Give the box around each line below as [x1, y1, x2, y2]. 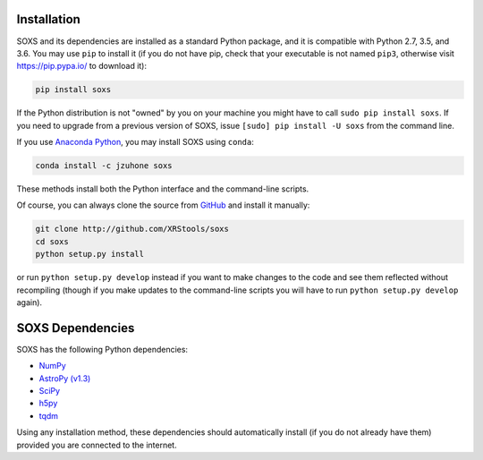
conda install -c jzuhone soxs [35, 161, 174, 171]
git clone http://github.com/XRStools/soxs [35, 224, 230, 234]
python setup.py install [35, 249, 145, 260]
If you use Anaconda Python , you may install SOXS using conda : [16, 137, 255, 148]
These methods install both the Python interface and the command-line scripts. [16, 183, 309, 194]
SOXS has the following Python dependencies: [16, 344, 188, 354]
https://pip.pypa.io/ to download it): [16, 61, 148, 72]
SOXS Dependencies [16, 320, 135, 336]
